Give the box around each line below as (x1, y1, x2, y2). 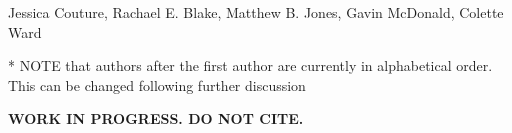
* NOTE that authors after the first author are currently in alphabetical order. (8, 55, 493, 76)
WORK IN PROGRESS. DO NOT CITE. (8, 108, 304, 129)
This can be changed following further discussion (8, 74, 306, 95)
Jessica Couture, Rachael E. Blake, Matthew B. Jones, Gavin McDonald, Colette (8, 2, 504, 22)
